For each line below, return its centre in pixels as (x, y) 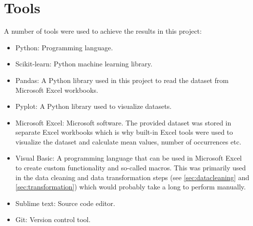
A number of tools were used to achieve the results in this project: (103, 31)
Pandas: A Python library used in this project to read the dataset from (122, 80)
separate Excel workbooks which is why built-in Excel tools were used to (124, 132)
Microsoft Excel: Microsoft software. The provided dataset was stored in (123, 122)
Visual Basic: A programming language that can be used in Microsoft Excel (129, 158)
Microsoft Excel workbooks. (57, 90)
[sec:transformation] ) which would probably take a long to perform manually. (131, 187)
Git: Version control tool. (53, 219)
